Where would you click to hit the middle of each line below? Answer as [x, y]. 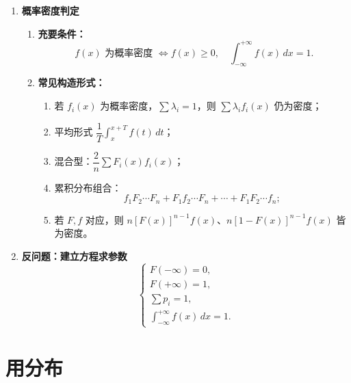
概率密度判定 [50, 10]
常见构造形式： [71, 82]
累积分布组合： [88, 187]
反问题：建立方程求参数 [74, 256]
